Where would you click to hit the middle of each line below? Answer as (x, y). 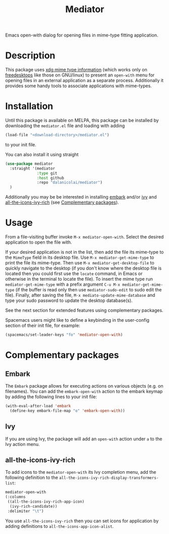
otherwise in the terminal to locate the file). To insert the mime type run (79, 279)
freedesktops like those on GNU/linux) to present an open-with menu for (80, 75)
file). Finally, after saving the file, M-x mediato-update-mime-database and (80, 295)
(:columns (16, 497)
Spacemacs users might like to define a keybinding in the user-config (77, 320)
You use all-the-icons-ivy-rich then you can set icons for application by (82, 521)
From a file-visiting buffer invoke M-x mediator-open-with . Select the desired (84, 237)
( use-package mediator (29, 164)
